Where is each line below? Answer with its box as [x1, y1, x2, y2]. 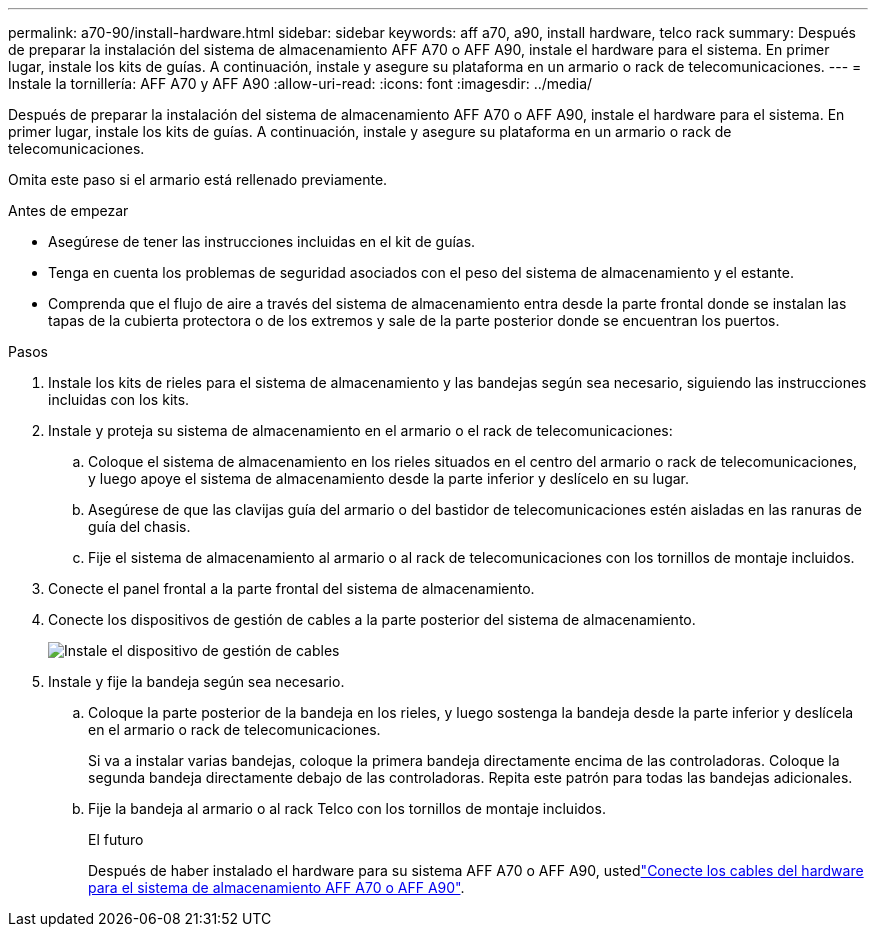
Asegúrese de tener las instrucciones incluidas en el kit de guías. [48, 233, 476, 250]
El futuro [88, 831, 144, 848]
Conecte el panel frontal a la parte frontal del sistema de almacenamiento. [48, 580, 535, 597]
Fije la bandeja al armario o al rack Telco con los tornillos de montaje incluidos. [88, 800, 606, 817]
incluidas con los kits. [48, 391, 190, 408]
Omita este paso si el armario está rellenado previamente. [8, 171, 388, 188]
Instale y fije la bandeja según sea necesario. [48, 673, 345, 690]
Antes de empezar [8, 202, 129, 219]
